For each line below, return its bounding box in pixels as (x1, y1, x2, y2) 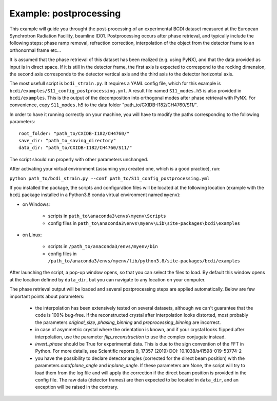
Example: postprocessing (9, 8, 121, 19)
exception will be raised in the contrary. (35, 384, 119, 390)
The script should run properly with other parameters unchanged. (9, 156, 149, 162)
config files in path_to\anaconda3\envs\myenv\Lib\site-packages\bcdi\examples (48, 220, 241, 226)
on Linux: (22, 232, 42, 238)
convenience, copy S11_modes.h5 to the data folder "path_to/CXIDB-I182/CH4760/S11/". (9, 102, 198, 108)
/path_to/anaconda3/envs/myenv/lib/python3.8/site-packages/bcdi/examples (48, 258, 241, 264)
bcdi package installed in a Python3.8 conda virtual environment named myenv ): (9, 192, 181, 198)
